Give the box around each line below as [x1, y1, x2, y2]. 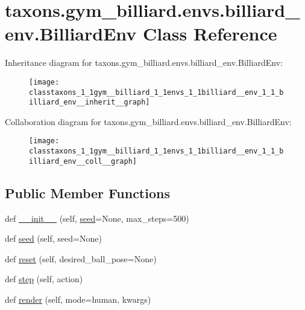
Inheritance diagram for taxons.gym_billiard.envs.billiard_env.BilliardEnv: [5, 56, 283, 69]
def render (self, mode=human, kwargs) [5, 293, 151, 306]
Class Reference [143, 21, 277, 46]
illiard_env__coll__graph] [29, 157, 137, 166]
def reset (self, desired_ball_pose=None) [5, 252, 157, 265]
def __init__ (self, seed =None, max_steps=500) [5, 212, 189, 224]
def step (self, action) [5, 273, 83, 285]
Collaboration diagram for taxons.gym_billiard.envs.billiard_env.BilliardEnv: [5, 115, 292, 128]
